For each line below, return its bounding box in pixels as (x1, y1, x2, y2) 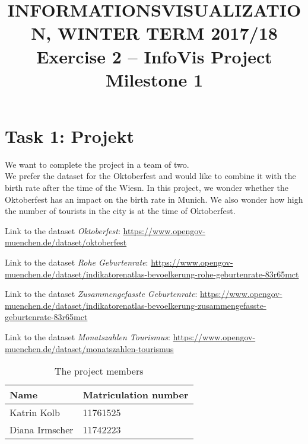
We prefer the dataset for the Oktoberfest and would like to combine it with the (5, 170, 296, 182)
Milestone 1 (106, 67, 203, 91)
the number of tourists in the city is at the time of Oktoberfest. (5, 205, 236, 217)
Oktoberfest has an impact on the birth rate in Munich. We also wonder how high (5, 193, 303, 205)
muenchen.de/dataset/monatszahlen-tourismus (5, 342, 174, 354)
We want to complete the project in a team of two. (5, 158, 189, 170)
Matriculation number (82, 388, 189, 402)
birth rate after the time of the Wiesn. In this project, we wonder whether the (5, 181, 288, 194)
